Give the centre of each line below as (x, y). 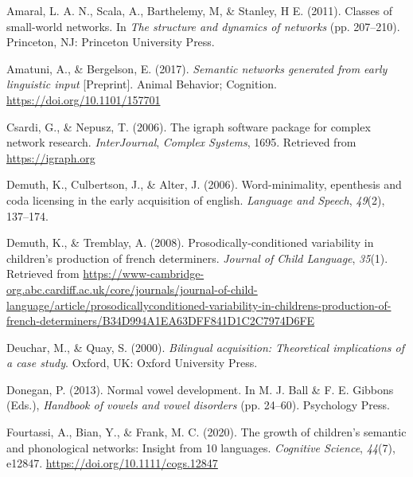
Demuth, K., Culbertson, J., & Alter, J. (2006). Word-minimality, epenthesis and (204, 184)
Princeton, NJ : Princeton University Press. (111, 42)
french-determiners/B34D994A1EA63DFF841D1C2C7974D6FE (161, 321)
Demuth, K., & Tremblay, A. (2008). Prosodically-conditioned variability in (190, 242)
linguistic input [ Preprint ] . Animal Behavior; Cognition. (142, 84)
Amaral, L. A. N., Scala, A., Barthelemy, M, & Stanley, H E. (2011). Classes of (200, 10)
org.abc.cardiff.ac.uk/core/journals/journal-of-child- (132, 289)
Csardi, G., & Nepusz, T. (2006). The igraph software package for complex (189, 126)
